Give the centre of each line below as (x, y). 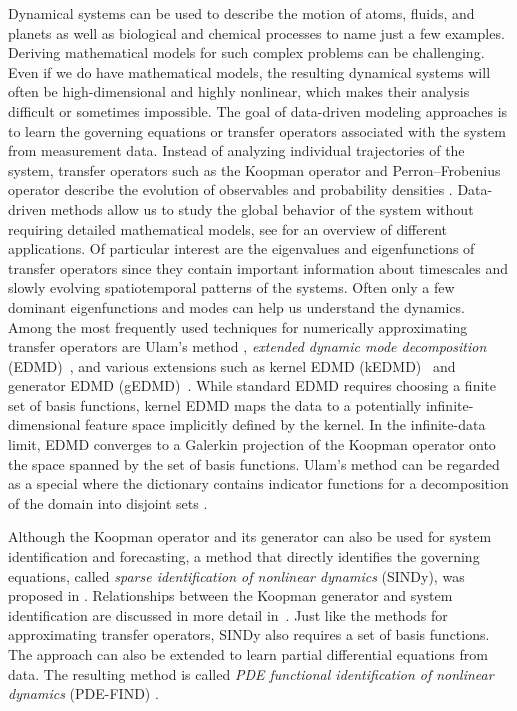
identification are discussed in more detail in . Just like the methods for (228, 614)
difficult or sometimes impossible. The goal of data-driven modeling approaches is (258, 110)
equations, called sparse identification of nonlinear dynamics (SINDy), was (236, 575)
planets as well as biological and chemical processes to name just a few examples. (256, 32)
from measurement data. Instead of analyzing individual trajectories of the (236, 150)
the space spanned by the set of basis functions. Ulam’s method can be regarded (254, 463)
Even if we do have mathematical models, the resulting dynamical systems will (249, 71)
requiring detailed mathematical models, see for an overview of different (228, 228)
